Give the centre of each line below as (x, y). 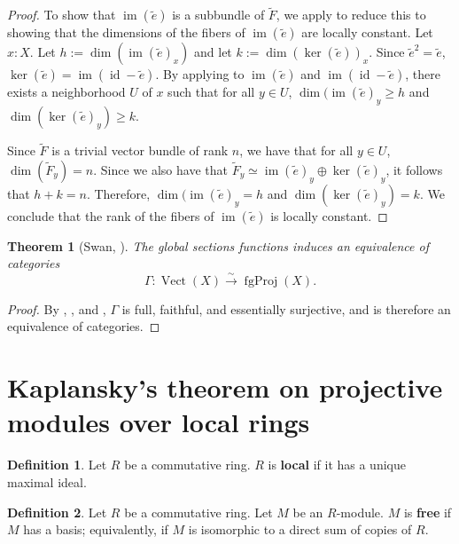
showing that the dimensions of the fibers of (126, 32)
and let (213, 52)
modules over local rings (159, 422)
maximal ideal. (47, 481)
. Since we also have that (160, 169)
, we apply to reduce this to (351, 15)
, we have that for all (296, 150)
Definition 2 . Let (57, 512)
